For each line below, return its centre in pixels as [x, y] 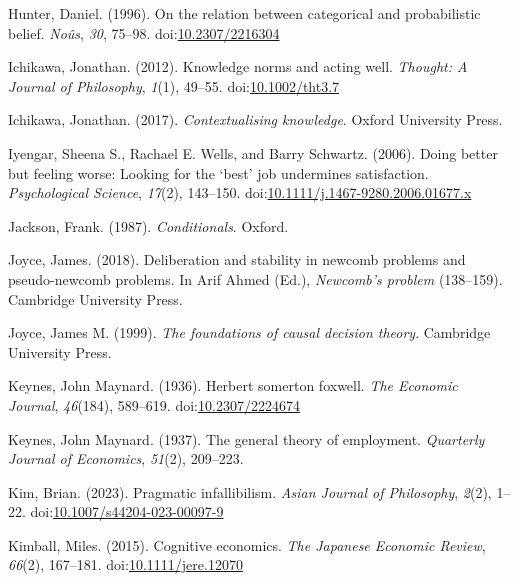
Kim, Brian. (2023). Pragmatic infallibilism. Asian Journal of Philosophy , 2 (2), [250, 491]
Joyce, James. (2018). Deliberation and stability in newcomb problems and [237, 259]
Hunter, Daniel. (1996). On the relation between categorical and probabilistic [244, 13]
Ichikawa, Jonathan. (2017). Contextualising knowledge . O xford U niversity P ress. [255, 119]
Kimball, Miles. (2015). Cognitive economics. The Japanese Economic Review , [247, 544]
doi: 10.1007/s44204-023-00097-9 [127, 511]
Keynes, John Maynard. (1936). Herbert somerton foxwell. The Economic [233, 385]
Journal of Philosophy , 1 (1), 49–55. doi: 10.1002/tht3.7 [174, 85]
